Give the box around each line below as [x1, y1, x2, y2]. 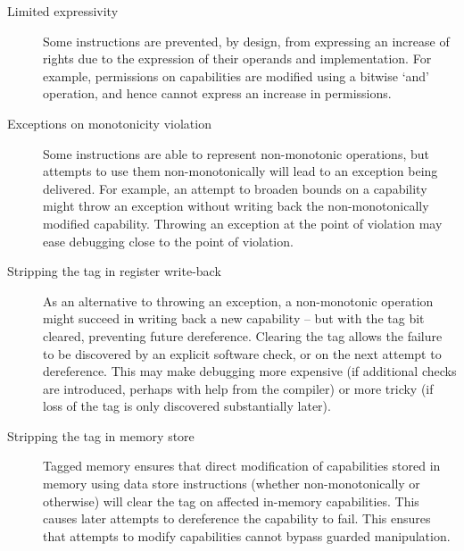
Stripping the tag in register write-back [7, 262, 221, 280]
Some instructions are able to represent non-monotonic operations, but [43, 144, 429, 163]
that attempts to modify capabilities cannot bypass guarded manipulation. [43, 526, 451, 545]
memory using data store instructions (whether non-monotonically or [43, 474, 420, 493]
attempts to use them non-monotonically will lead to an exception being [43, 162, 438, 180]
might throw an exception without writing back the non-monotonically [43, 196, 429, 215]
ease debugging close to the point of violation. [43, 231, 294, 250]
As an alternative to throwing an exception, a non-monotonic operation [43, 291, 434, 310]
